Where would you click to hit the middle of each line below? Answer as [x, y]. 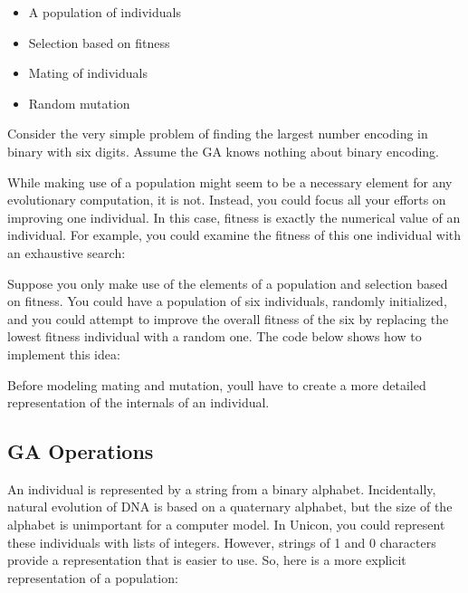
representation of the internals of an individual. [138, 402]
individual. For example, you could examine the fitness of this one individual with [234, 235]
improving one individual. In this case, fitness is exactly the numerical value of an [234, 217]
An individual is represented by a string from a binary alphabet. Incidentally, [222, 488]
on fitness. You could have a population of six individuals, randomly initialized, [227, 301]
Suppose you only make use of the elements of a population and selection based [228, 283]
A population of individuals [105, 12]
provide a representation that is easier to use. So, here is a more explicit [207, 560]
